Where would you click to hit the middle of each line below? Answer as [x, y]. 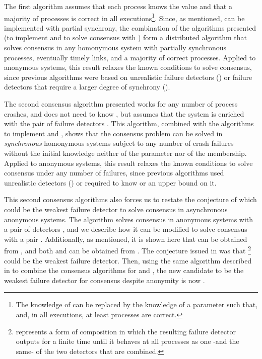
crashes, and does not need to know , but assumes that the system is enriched [124, 113]
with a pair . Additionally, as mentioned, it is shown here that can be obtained [126, 239]
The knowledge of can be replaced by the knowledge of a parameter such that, [137, 304]
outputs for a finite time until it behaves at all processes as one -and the [127, 341]
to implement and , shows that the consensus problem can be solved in [113, 133]
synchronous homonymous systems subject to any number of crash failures [119, 143]
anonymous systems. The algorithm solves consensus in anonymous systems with [129, 219]
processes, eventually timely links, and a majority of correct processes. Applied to [130, 57]
